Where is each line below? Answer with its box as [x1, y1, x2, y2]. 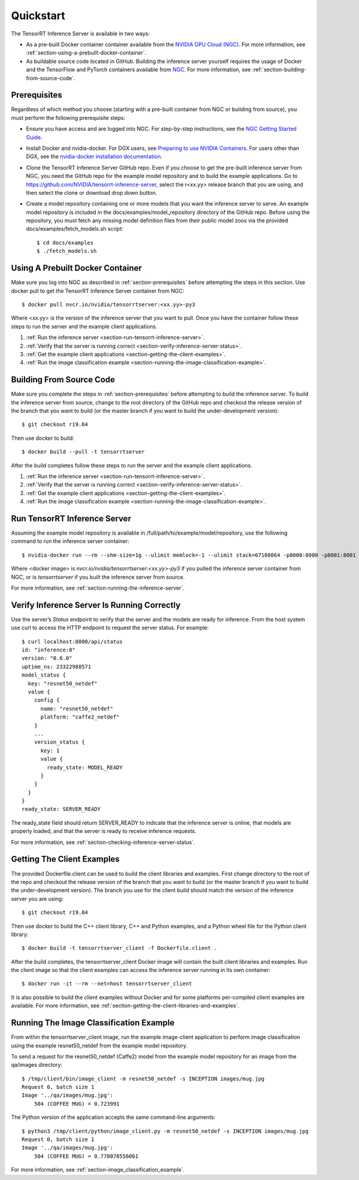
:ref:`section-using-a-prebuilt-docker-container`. [26, 49, 147, 56]
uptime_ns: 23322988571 [22, 663, 92, 670]
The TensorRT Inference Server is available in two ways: [11, 30, 150, 37]
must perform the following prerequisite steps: [11, 114, 126, 121]
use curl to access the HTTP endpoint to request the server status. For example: [11, 624, 209, 632]
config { [34, 697, 60, 704]
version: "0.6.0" [22, 655, 72, 662]
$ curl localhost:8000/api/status [22, 638, 123, 645]
